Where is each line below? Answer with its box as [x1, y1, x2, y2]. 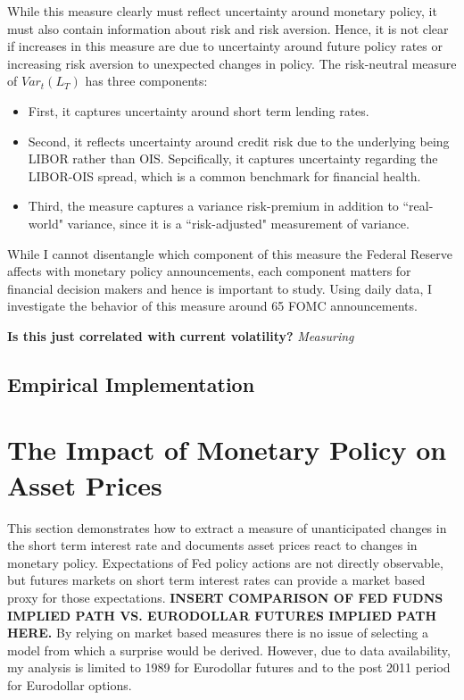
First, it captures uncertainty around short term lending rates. [28, 101, 369, 120]
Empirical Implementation [7, 370, 255, 397]
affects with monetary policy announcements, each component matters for [7, 262, 411, 280]
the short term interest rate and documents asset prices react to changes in [7, 536, 418, 554]
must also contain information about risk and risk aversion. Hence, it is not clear [7, 19, 449, 37]
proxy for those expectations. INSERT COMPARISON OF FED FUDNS [7, 587, 443, 606]
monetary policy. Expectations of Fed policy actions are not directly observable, [7, 553, 443, 571]
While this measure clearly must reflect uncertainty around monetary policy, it [7, 2, 437, 20]
